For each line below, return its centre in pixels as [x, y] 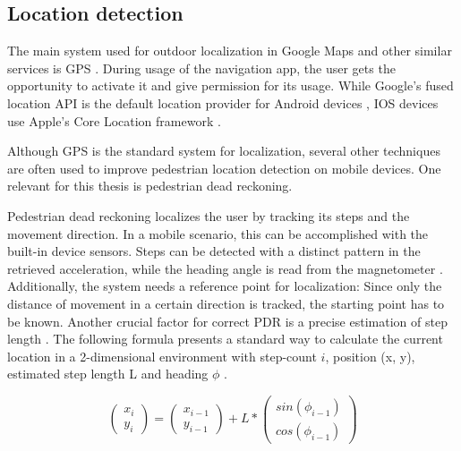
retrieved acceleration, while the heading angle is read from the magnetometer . [225, 268]
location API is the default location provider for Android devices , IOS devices [223, 102]
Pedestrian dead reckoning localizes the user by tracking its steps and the [209, 215]
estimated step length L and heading [108, 374]
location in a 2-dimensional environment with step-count [162, 356]
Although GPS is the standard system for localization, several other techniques [224, 151]
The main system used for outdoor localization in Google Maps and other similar [230, 51]
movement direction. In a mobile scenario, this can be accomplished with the [218, 233]
